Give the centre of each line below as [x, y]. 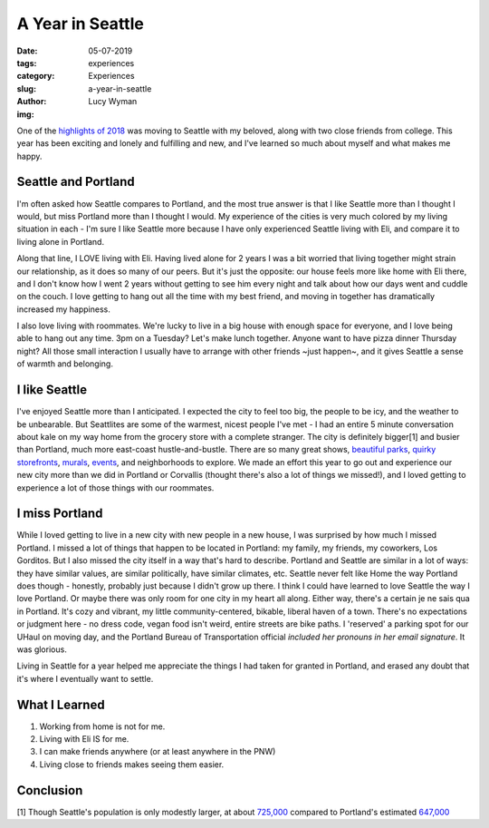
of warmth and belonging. [65, 364]
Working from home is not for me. [102, 726]
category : [36, 76]
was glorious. [42, 649]
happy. [29, 156]
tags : [27, 63]
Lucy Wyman [113, 102]
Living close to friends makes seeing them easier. [132, 764]
